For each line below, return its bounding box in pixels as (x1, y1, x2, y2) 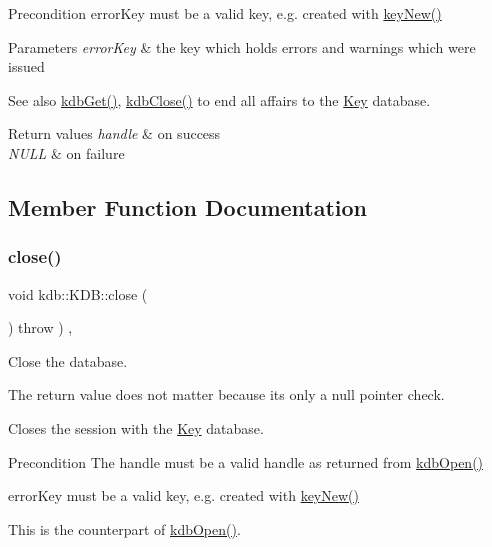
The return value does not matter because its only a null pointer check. (8, 384, 445, 405)
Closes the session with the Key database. (8, 417, 264, 438)
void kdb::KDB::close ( (8, 283, 148, 304)
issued (8, 56, 45, 77)
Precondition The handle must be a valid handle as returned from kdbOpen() (8, 451, 484, 472)
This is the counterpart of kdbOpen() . (8, 518, 241, 539)
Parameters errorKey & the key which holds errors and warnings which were (8, 36, 476, 57)
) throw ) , (8, 317, 73, 338)
